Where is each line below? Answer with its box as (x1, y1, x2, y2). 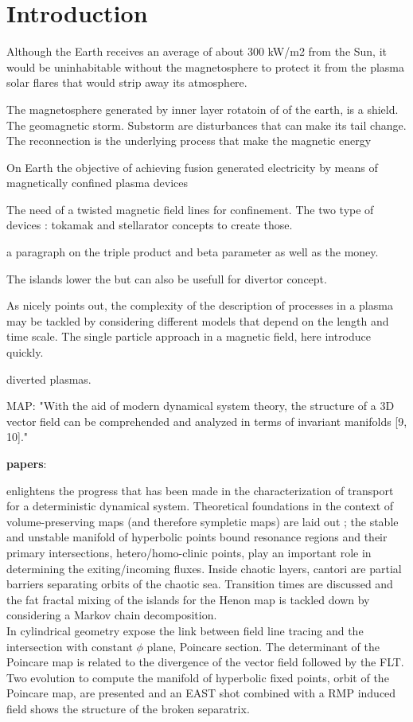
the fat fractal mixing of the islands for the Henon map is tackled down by (6, 591, 370, 607)
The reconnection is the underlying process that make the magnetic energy (6, 132, 372, 149)
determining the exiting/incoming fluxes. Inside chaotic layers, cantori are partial (6, 560, 402, 576)
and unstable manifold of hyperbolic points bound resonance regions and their (6, 529, 388, 545)
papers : (6, 455, 47, 471)
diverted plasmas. (6, 370, 92, 387)
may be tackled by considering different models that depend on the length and (6, 312, 389, 329)
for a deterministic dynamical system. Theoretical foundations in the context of (6, 498, 394, 514)
